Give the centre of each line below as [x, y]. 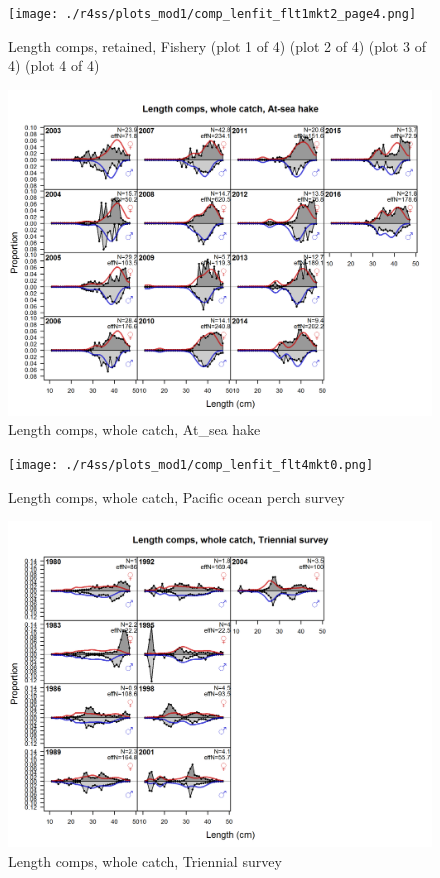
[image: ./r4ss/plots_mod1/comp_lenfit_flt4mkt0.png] [191, 464]
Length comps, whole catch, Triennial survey [145, 860]
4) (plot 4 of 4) [54, 65]
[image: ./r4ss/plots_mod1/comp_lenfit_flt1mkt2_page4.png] [212, 14]
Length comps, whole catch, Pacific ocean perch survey [176, 496]
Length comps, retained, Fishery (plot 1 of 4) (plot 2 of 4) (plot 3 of [217, 45]
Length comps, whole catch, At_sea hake [134, 429]
